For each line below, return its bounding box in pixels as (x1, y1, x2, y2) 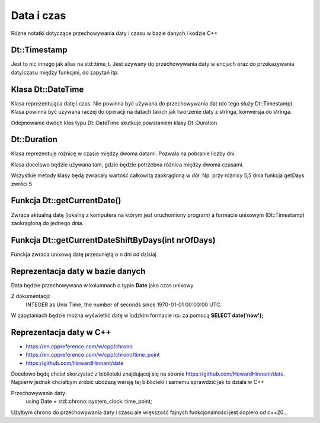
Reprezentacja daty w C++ (11, 327, 111, 337)
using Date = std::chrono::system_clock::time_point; (25, 398, 152, 405)
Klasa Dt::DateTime (11, 84, 84, 94)
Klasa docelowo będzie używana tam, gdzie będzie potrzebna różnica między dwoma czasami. (11, 161, 244, 168)
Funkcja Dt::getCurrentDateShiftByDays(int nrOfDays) (11, 235, 216, 245)
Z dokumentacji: (11, 293, 50, 300)
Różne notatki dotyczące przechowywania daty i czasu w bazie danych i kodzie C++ (11, 30, 218, 37)
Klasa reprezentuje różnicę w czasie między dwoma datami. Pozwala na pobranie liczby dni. (11, 150, 236, 157)
